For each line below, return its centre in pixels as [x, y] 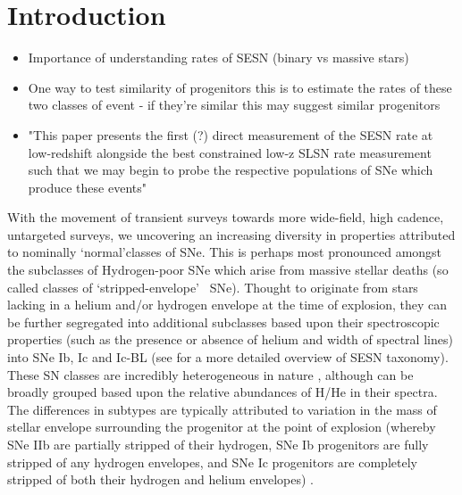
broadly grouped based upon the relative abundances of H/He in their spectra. [223, 392]
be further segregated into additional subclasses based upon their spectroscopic [223, 322]
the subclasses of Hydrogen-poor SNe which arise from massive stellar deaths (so [228, 270]
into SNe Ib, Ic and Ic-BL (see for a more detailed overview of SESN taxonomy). [228, 357]
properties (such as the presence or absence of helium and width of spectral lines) [230, 339]
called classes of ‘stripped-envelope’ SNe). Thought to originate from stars [213, 287]
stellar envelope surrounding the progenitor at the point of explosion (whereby [222, 427]
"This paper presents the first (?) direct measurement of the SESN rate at [231, 134]
